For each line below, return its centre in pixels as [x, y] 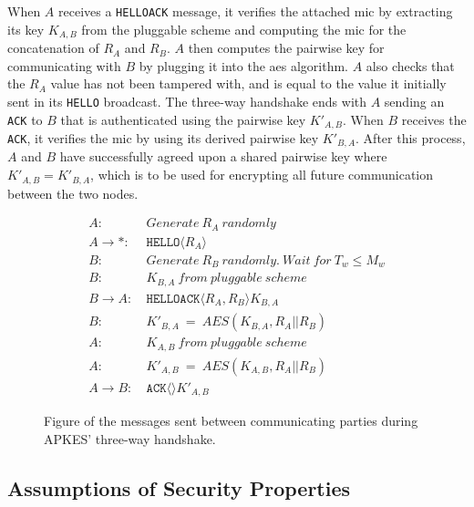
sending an [414, 101]
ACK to [25, 119]
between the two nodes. [73, 193]
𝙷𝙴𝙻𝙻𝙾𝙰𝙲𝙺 [173, 299]
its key [26, 29]
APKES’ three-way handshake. [130, 438]
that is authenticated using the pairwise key [183, 119]
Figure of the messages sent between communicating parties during [231, 421]
